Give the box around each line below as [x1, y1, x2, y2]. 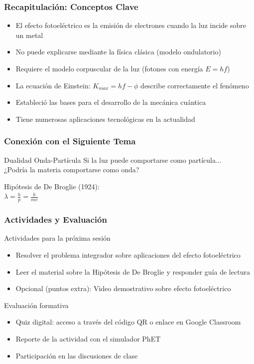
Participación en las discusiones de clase [15, 350, 138, 361]
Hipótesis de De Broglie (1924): [4, 181, 100, 191]
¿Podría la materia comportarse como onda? [4, 164, 139, 175]
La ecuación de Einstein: [15, 80, 91, 90]
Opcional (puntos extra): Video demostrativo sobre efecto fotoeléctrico [15, 283, 231, 294]
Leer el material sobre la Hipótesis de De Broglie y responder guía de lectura [15, 266, 250, 277]
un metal [15, 29, 43, 40]
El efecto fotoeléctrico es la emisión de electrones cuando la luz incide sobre [15, 20, 246, 30]
